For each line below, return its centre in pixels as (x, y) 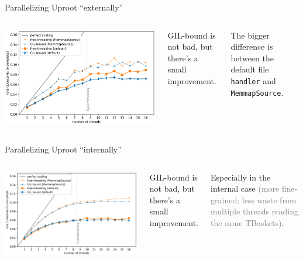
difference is (252, 46)
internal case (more (245, 188)
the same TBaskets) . (247, 222)
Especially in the (241, 177)
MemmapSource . (257, 92)
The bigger (250, 35)
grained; (225, 200)
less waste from (269, 200)
